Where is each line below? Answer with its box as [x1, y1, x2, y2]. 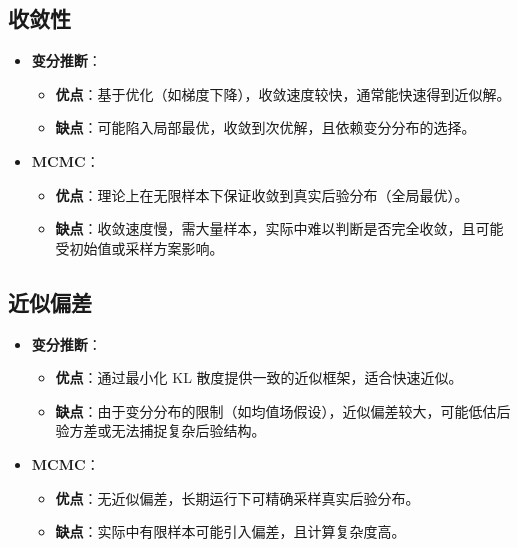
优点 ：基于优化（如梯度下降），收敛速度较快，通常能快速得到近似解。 [55, 83, 511, 104]
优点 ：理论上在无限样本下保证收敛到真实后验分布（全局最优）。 [55, 184, 469, 205]
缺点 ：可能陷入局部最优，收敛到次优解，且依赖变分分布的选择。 [55, 117, 476, 138]
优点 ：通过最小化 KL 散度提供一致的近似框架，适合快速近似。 [55, 367, 463, 388]
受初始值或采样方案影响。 [55, 237, 224, 258]
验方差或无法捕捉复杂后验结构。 [55, 420, 266, 441]
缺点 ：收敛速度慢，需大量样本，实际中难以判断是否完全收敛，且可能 [55, 218, 504, 239]
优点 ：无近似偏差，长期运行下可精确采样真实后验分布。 [55, 487, 420, 508]
